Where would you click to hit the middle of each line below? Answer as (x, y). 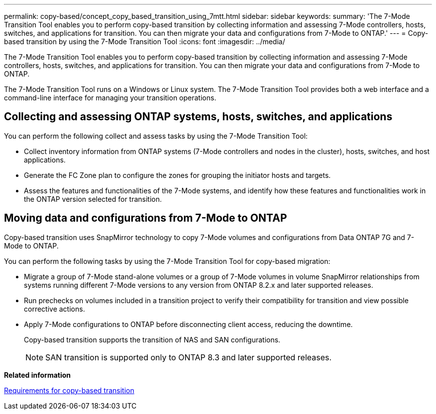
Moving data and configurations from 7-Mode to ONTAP (146, 218)
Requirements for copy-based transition (69, 390)
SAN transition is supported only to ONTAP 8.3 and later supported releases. (189, 357)
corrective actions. (54, 309)
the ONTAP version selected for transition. (93, 199)
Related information (38, 375)
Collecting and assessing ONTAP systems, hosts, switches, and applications (198, 117)
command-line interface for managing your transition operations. (110, 98)
